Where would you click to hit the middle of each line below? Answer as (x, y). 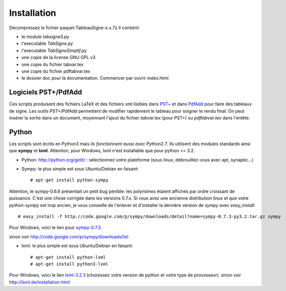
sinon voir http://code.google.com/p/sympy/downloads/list (69, 237)
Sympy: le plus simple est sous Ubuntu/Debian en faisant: (80, 169)
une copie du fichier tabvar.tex (53, 64)
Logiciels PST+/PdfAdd (46, 92)
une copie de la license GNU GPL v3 (59, 57)
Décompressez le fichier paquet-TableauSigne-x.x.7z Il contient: (75, 28)
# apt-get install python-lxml (68, 257)
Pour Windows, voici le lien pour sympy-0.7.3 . (56, 228)
